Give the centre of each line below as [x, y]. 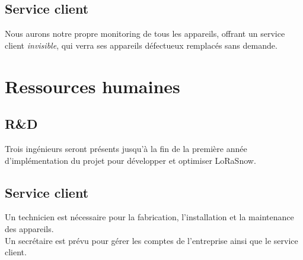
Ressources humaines [93, 86]
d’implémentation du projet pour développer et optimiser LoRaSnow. [130, 160]
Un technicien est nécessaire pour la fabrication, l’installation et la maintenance [149, 217]
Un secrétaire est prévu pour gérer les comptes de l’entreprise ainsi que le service [151, 240]
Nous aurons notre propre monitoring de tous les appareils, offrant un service [145, 34]
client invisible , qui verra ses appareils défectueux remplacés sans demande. [141, 45]
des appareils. [29, 228]
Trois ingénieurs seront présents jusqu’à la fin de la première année [126, 148]
